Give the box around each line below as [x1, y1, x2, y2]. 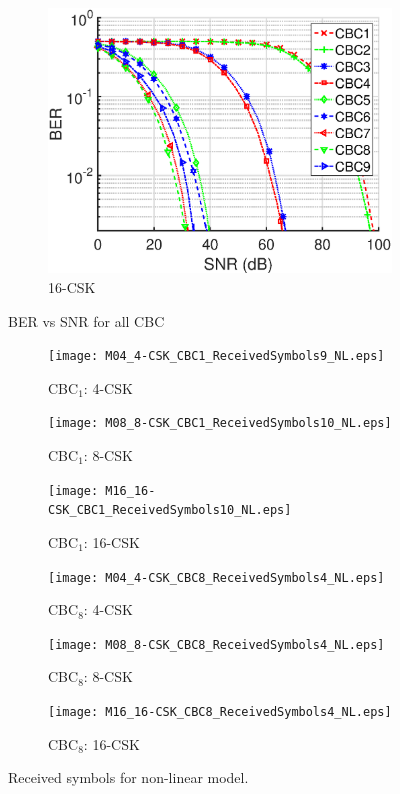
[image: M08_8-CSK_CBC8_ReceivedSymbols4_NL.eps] [48, 637, 385, 652]
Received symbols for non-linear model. [8, 767, 249, 788]
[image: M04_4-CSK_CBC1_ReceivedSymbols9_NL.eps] [48, 349, 385, 364]
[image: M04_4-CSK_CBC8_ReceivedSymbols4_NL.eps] [48, 570, 385, 585]
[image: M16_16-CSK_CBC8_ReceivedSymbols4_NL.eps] [48, 705, 392, 719]
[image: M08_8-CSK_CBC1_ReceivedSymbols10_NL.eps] [48, 416, 392, 431]
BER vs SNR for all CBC [8, 310, 165, 331]
